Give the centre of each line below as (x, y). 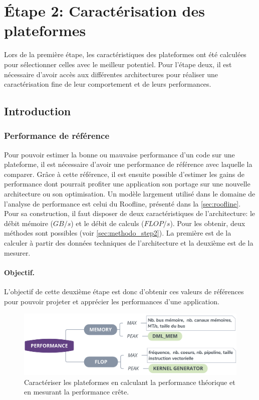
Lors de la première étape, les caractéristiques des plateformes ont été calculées (125, 54)
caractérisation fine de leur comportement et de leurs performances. (108, 84)
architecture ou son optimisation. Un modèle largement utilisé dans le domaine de (130, 194)
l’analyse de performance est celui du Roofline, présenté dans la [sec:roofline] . (122, 203)
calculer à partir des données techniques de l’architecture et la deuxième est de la (129, 243)
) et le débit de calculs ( (107, 223)
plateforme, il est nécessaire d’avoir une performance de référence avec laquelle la (128, 164)
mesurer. (17, 252)
